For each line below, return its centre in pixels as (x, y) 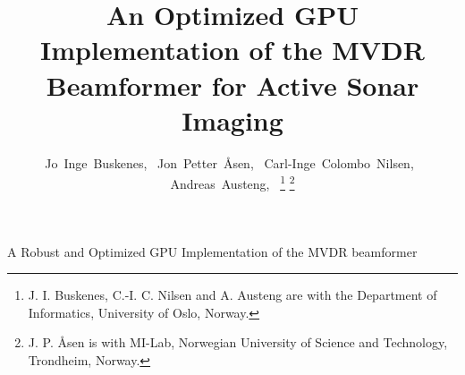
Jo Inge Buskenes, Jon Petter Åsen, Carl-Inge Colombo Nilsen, (229, 162)
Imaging (232, 119)
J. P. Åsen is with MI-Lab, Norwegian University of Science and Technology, (238, 342)
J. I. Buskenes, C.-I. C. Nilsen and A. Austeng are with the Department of (232, 295)
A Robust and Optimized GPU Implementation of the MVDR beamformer (212, 251)
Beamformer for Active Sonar (232, 85)
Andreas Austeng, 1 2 (232, 182)
